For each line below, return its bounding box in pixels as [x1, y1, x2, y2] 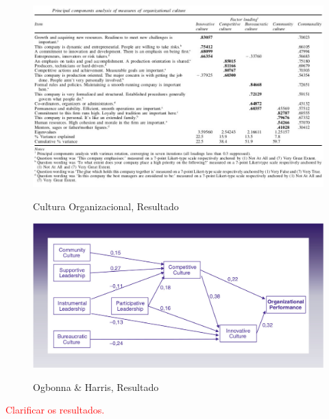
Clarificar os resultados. [5, 403, 105, 417]
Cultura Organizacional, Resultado [33, 199, 179, 214]
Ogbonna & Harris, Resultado [33, 379, 159, 394]
